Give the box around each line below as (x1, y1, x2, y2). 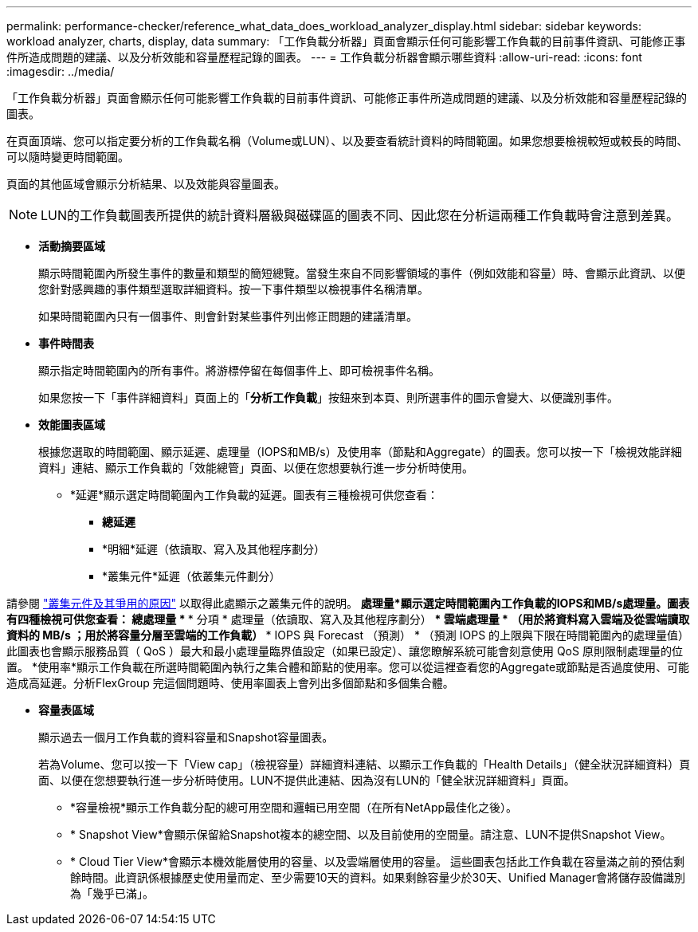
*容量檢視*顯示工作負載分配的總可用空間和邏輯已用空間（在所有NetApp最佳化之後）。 (70, 800, 518, 814)
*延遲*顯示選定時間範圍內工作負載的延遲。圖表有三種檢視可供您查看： (70, 488, 439, 501)
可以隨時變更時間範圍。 (6, 150, 129, 163)
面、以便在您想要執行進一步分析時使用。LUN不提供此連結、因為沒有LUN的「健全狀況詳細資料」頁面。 (38, 773, 575, 787)
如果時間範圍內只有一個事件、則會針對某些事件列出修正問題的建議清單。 (38, 309, 418, 323)
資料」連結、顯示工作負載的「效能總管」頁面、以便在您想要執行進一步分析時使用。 (38, 461, 473, 474)
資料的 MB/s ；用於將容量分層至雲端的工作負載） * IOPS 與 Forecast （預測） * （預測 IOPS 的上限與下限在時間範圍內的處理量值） (6, 628, 690, 642)
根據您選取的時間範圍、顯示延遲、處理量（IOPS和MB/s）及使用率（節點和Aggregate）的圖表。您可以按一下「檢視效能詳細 (38, 445, 682, 458)
